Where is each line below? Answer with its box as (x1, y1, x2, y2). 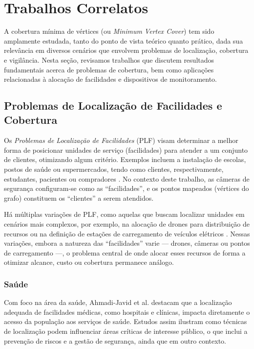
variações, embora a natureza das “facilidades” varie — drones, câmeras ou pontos (4, 238, 250, 248)
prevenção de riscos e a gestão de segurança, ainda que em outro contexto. (4, 335, 227, 346)
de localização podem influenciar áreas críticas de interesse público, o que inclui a (4, 326, 248, 336)
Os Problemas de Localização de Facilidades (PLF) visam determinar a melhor (4, 135, 238, 145)
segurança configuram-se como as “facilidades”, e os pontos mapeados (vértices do (4, 183, 249, 193)
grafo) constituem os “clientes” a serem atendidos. (4, 192, 154, 203)
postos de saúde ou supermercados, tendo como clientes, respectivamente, (4, 164, 224, 174)
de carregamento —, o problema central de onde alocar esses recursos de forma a (4, 247, 246, 257)
